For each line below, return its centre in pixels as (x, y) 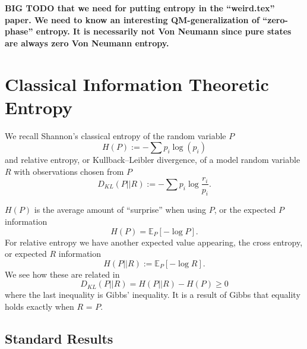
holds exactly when (39, 306)
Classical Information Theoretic (137, 84)
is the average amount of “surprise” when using (120, 210)
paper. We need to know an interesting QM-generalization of (132, 19)
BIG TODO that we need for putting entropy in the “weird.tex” (140, 8)
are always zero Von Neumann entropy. (87, 43)
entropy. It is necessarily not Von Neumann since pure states (164, 31)
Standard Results (59, 338)
